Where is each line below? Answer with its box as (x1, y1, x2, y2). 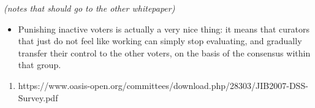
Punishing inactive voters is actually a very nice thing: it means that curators (18, 22, 309, 35)
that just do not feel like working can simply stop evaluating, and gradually (18, 34, 302, 47)
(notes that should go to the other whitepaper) (4, 2, 175, 14)
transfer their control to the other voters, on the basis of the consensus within (18, 46, 311, 59)
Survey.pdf (18, 91, 58, 104)
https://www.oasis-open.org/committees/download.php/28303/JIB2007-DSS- (18, 79, 308, 91)
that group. (18, 58, 61, 71)
